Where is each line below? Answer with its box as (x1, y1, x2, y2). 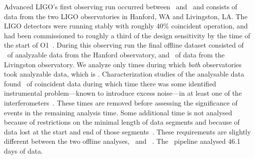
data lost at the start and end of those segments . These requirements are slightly (4, 126, 251, 136)
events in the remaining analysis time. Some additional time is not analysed (4, 107, 232, 117)
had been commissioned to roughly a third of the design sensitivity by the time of (4, 30, 251, 40)
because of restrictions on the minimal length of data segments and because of (4, 117, 240, 127)
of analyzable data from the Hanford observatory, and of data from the (7, 49, 225, 59)
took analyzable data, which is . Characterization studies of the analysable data (4, 69, 245, 79)
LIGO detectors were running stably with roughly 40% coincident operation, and (4, 21, 248, 31)
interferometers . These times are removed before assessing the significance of (4, 97, 238, 107)
